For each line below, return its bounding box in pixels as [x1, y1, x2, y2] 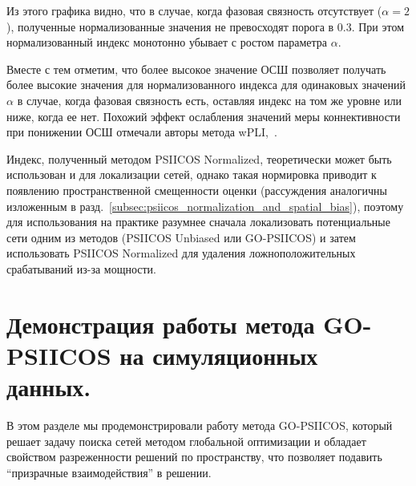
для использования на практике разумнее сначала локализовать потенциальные [6, 213, 390, 230]
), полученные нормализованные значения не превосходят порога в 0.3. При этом [6, 18, 405, 34]
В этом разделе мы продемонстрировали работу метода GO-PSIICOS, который [6, 417, 393, 433]
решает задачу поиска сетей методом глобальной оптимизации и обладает [6, 432, 366, 449]
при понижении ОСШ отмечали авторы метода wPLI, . [6, 124, 277, 140]
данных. [6, 371, 91, 403]
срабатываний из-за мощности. [6, 260, 156, 277]
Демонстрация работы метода [6, 307, 315, 340]
